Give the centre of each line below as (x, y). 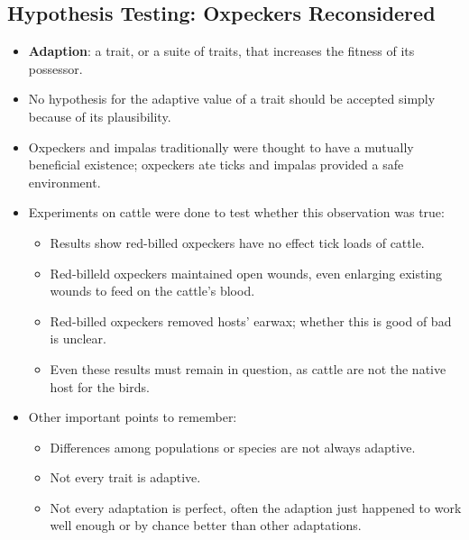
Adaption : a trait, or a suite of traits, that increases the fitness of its (221, 51)
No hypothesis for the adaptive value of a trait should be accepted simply (232, 99)
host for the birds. (100, 386)
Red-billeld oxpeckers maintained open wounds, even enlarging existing (246, 273)
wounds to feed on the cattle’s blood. (152, 291)
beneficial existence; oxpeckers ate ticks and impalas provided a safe (216, 165)
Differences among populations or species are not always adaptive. (233, 447)
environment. (64, 182)
